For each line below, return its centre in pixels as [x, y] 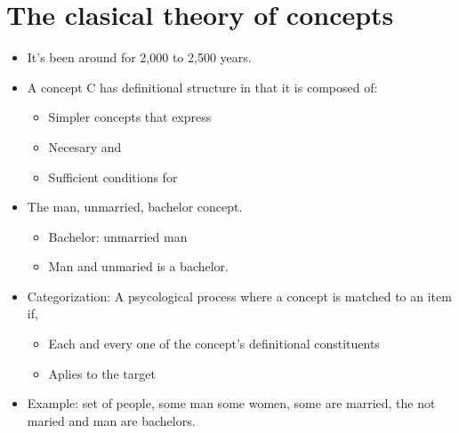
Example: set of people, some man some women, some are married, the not [231, 403]
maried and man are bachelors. [111, 420]
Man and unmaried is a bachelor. [138, 266]
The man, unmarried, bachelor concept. [135, 207]
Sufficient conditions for [113, 176]
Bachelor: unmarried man [118, 236]
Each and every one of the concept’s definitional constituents [214, 344]
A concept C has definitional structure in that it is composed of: [202, 87]
